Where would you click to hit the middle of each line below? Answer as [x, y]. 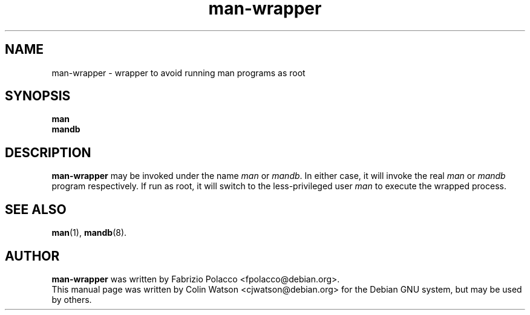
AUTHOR [32, 256]
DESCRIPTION [48, 152]
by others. [72, 299]
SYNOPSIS [38, 96]
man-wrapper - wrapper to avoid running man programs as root [178, 73]
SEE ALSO [36, 209]
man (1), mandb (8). [89, 233]
